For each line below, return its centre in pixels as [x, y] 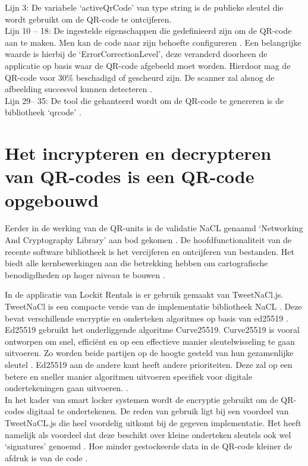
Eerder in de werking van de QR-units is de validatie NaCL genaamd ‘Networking [154, 228]
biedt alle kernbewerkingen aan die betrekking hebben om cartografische [136, 263]
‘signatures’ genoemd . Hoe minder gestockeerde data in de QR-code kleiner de [149, 446]
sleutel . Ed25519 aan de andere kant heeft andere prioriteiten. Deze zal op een [149, 364]
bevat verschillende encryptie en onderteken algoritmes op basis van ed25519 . [147, 318]
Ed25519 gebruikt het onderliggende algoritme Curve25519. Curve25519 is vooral [152, 330]
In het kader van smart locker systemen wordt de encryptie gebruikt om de [142, 399]
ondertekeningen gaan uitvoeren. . [67, 388]
